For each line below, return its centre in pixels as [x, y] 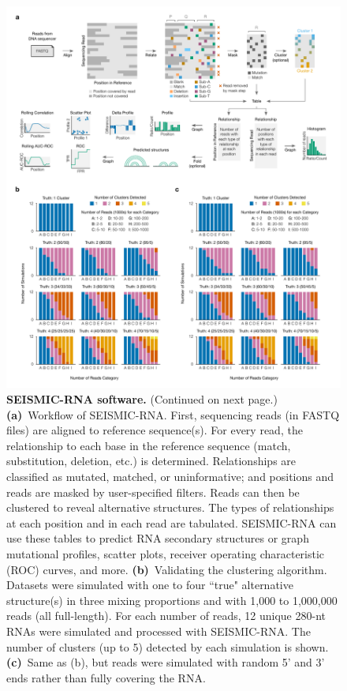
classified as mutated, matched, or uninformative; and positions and [170, 477]
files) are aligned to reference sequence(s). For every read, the [155, 430]
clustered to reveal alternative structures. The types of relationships [170, 507]
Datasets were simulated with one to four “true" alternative [150, 585]
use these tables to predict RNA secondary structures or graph [158, 538]
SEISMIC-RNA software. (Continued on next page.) [142, 399]
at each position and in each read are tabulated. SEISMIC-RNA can [172, 522]
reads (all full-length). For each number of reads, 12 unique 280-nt [166, 616]
